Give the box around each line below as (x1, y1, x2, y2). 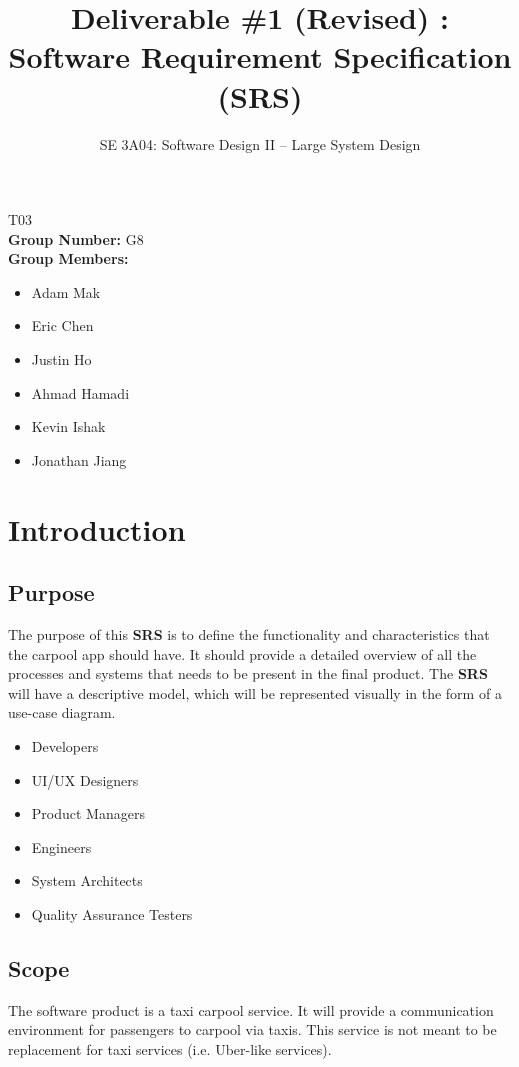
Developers (31, 735, 99, 756)
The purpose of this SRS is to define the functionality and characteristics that (8, 624, 490, 645)
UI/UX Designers (31, 769, 139, 790)
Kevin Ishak (31, 416, 106, 437)
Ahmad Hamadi (31, 382, 130, 403)
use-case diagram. (8, 702, 116, 723)
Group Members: (8, 248, 129, 269)
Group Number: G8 (8, 228, 144, 249)
